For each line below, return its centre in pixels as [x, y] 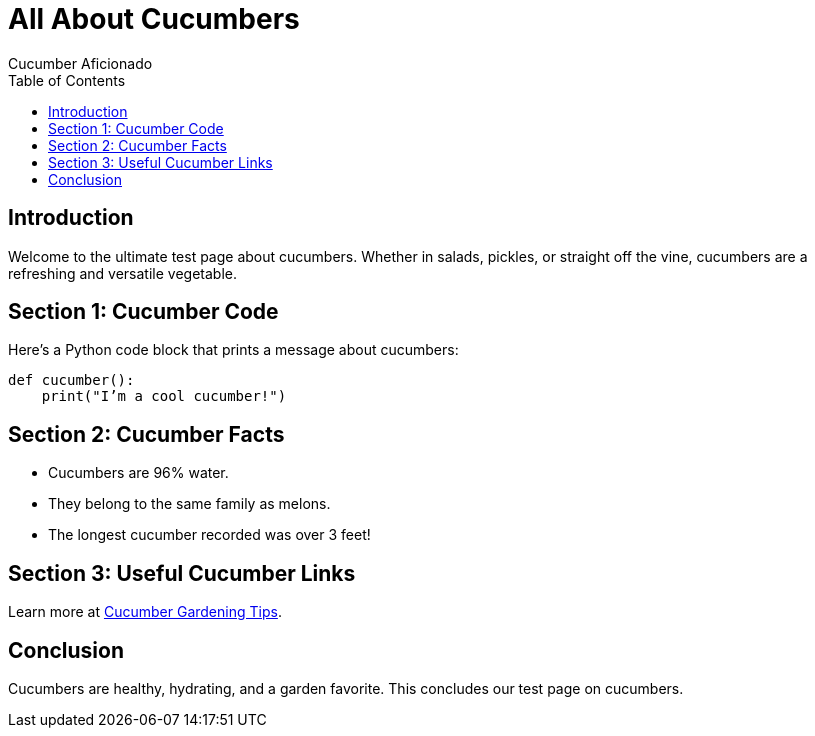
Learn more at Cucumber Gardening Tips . [145, 612]
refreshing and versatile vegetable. [122, 273]
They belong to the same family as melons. [189, 504]
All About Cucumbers [154, 19]
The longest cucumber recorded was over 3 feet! [209, 535]
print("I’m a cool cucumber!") [164, 396]
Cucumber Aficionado [80, 63]
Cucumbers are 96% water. [138, 473]
